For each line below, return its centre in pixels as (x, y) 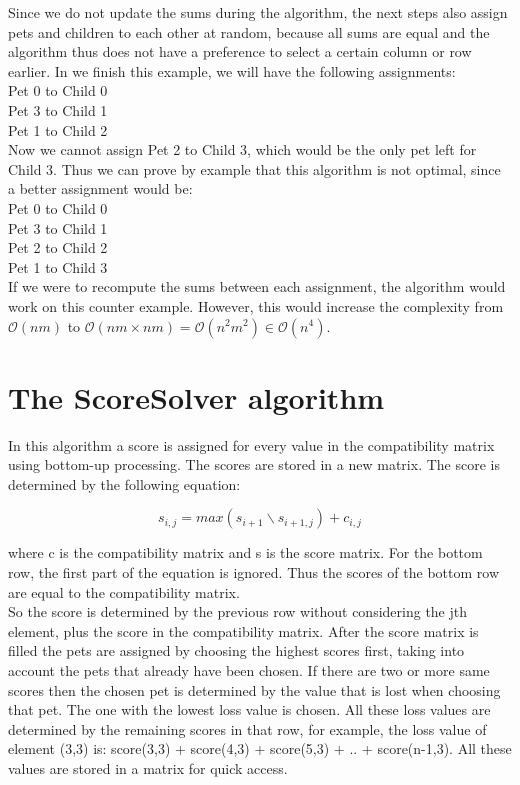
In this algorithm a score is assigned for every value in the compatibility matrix (251, 444)
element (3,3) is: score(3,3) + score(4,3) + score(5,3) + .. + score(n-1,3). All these (260, 748)
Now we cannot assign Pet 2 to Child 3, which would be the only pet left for (242, 149)
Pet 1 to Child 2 (58, 129)
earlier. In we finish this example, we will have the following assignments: (232, 70)
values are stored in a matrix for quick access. (148, 767)
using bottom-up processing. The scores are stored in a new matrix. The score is (254, 464)
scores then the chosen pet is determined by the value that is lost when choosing (254, 689)
